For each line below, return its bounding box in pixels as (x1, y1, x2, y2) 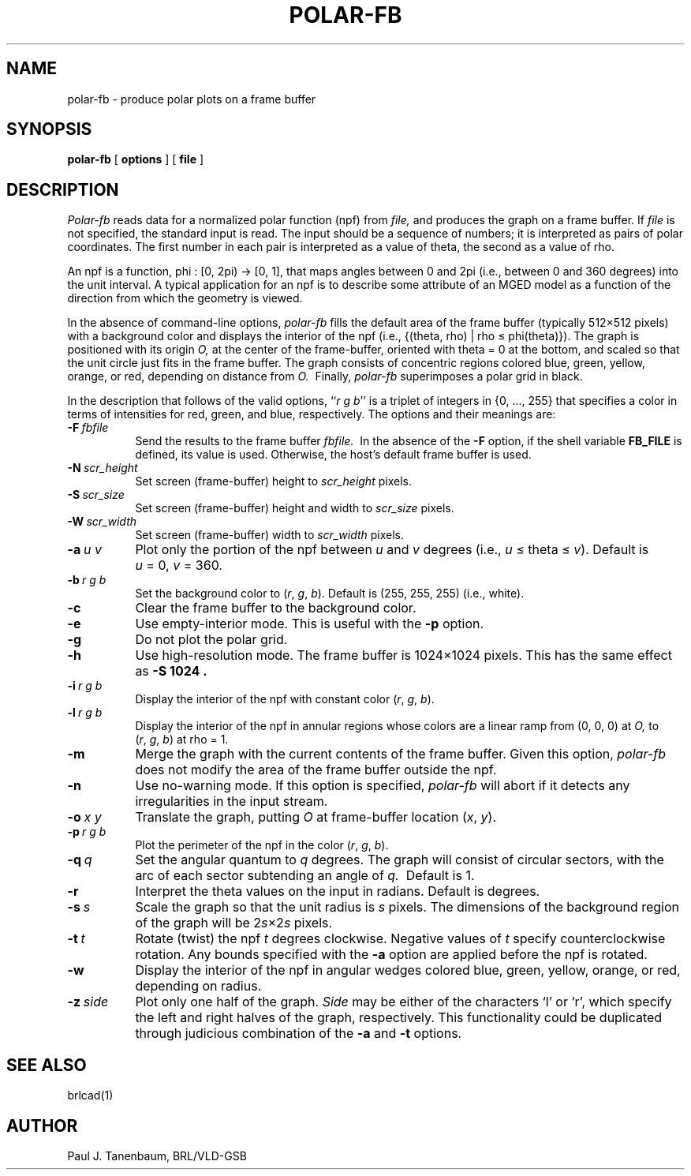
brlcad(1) (67, 1088, 114, 1103)
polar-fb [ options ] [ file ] (67, 152, 204, 167)
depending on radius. (135, 978, 262, 994)
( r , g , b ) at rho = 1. (135, 732, 229, 747)
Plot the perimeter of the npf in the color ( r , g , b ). (135, 838, 389, 852)
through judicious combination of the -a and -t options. (135, 1025, 462, 1042)
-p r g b (67, 825, 106, 839)
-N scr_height (67, 461, 138, 475)
